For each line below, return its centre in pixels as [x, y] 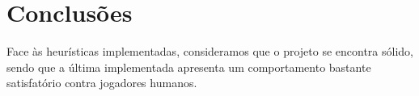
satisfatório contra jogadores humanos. [102, 83]
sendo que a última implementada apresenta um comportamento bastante [189, 67]
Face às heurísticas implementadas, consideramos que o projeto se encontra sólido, [210, 51]
